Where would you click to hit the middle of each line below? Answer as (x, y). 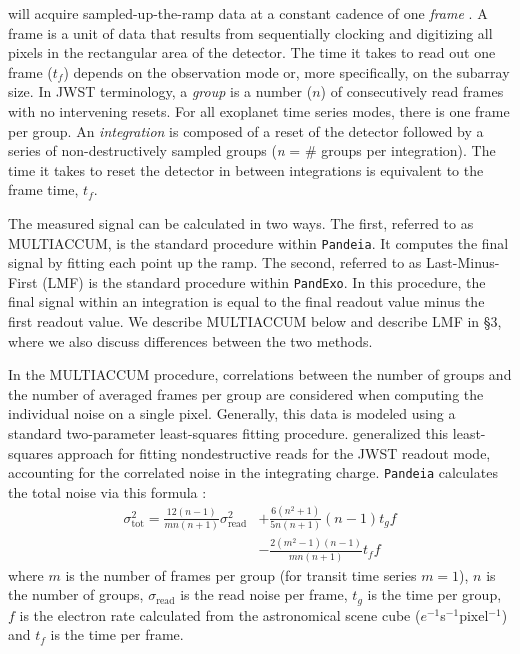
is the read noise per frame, (264, 594)
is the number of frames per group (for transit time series (241, 574)
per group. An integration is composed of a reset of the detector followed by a (246, 130)
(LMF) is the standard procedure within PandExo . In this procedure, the (264, 281)
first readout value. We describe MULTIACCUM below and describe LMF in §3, (255, 321)
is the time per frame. (117, 634)
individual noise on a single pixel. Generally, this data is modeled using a (232, 413)
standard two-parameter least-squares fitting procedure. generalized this (228, 433)
